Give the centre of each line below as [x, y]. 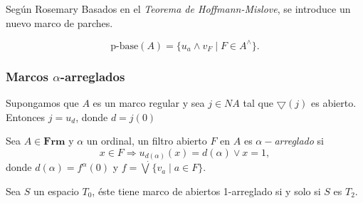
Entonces [26, 116]
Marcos [27, 76]
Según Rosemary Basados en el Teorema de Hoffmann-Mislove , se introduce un [178, 9]
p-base [125, 46]
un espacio [56, 191]
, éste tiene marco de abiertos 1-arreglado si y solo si [206, 191]
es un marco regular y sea [149, 102]
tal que [258, 102]
